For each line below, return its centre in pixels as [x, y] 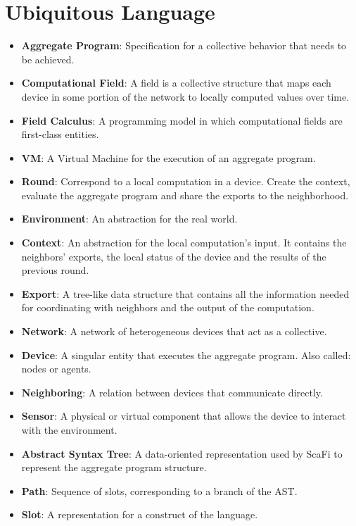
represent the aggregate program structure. [114, 467]
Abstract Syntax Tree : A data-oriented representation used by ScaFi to [182, 453]
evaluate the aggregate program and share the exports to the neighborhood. [185, 195]
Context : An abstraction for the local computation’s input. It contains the [184, 243]
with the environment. [69, 430]
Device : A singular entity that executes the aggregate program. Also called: [186, 355]
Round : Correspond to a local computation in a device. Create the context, [186, 181]
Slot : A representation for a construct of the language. [140, 514]
